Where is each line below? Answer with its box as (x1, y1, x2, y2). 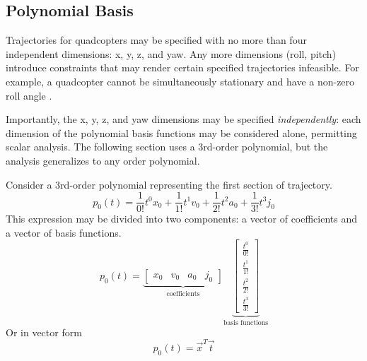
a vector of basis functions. (6, 225, 122, 239)
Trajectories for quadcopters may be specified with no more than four (6, 32, 307, 47)
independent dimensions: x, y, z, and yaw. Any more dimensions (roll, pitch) (6, 46, 337, 61)
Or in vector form (6, 324, 82, 339)
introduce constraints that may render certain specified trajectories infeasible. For (6, 60, 359, 75)
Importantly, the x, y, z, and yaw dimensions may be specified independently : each (6, 112, 361, 126)
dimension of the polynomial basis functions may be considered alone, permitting (6, 125, 357, 140)
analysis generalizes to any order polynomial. (6, 153, 200, 167)
